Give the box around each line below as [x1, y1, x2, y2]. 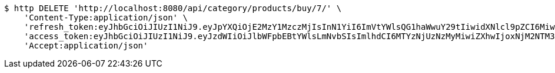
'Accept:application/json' [24, 41, 148, 50]
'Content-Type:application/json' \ [24, 13, 188, 22]
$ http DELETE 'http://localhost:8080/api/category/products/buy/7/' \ [4, 4, 342, 13]
